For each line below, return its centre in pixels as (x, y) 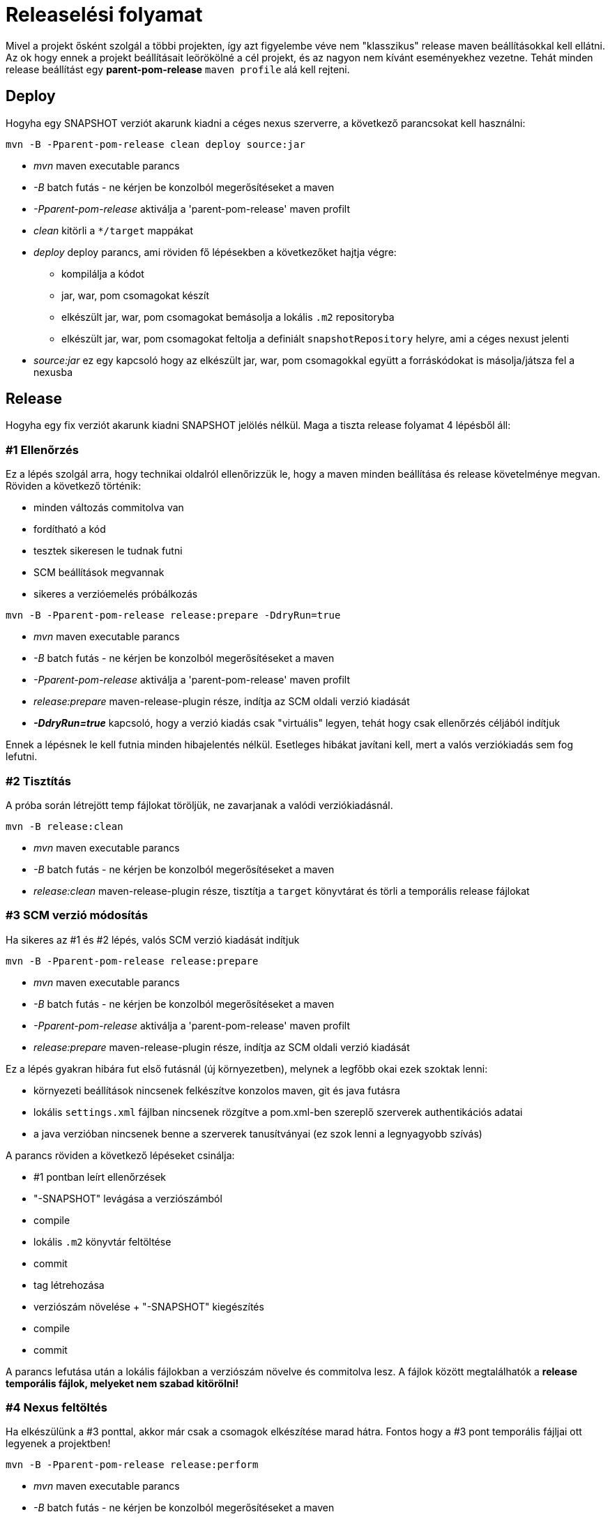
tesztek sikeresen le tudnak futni (108, 551)
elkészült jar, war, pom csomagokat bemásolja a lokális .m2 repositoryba (228, 317)
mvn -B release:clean (64, 826)
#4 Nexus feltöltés (57, 1408)
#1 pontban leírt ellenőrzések (100, 1177)
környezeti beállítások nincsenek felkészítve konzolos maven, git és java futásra (217, 1090)
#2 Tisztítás (38, 781)
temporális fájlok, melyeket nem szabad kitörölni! (122, 1383)
